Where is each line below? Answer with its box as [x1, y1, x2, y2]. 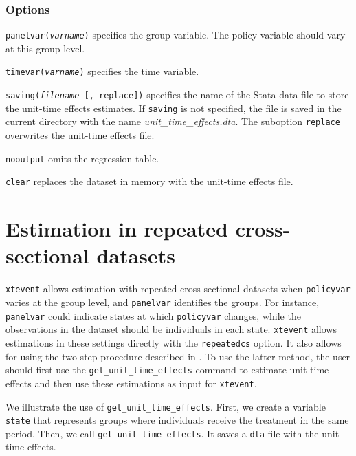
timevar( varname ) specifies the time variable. [5, 64, 199, 78]
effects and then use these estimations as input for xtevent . [5, 376, 257, 390]
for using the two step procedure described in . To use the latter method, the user [5, 349, 351, 363]
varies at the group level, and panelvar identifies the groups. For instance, [5, 294, 320, 309]
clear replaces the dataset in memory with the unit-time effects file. [5, 174, 293, 188]
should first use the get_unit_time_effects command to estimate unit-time [5, 362, 329, 377]
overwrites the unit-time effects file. [5, 128, 155, 142]
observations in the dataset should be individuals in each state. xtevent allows [5, 322, 337, 336]
